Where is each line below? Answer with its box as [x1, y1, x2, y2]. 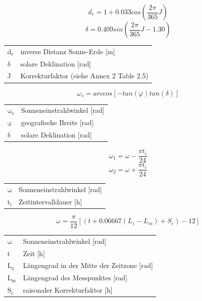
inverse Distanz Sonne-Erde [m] [20, 46, 115, 56]
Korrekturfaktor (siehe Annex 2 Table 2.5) [20, 70, 149, 81]
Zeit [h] [23, 248, 45, 258]
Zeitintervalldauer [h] [18, 196, 82, 206]
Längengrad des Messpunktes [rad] [23, 272, 128, 283]
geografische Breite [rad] [21, 117, 94, 128]
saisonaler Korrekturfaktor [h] [23, 285, 113, 295]
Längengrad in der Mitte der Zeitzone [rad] [23, 260, 153, 270]
